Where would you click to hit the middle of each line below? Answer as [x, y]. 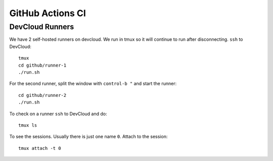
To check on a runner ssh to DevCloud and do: [58, 114]
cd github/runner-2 [42, 95]
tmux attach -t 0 [40, 148]
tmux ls [28, 125]
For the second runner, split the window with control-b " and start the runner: [93, 84]
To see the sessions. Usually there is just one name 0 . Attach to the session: [88, 137]
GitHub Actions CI [48, 13]
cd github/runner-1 [42, 65]
